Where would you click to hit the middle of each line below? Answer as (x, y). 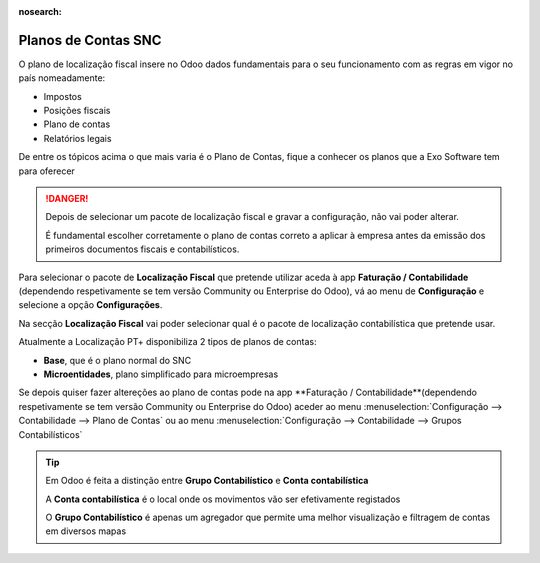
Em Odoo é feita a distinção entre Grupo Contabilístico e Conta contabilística (207, 481)
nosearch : (40, 11)
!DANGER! (67, 199)
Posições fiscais (77, 111)
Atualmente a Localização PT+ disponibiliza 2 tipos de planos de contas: (167, 342)
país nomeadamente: (62, 78)
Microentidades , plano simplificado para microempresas (161, 374)
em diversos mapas (86, 531)
